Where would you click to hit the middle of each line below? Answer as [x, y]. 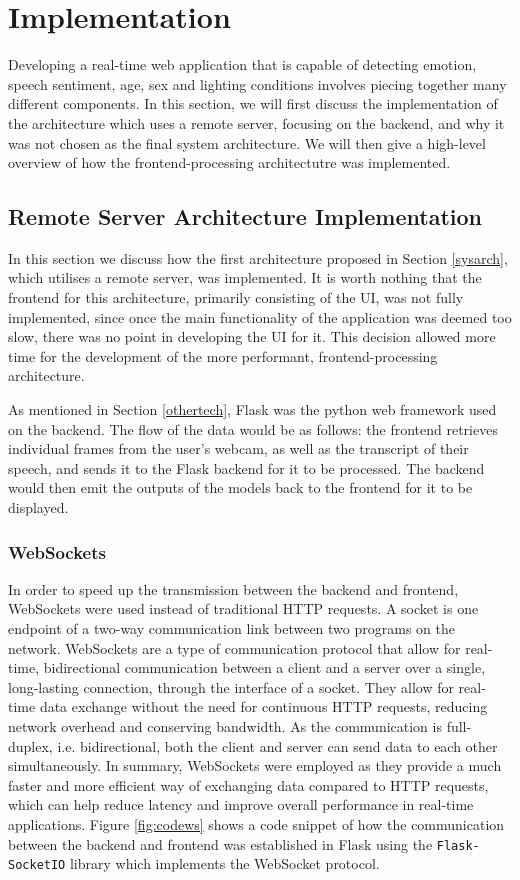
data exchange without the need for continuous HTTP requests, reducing [263, 706]
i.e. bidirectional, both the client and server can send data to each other [277, 745]
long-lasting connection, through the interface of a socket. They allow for [231, 686]
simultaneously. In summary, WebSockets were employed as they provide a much [255, 765]
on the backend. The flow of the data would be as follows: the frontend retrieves [253, 428]
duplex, [30, 745]
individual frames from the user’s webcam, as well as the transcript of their [238, 448]
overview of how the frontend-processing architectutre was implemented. [229, 162]
